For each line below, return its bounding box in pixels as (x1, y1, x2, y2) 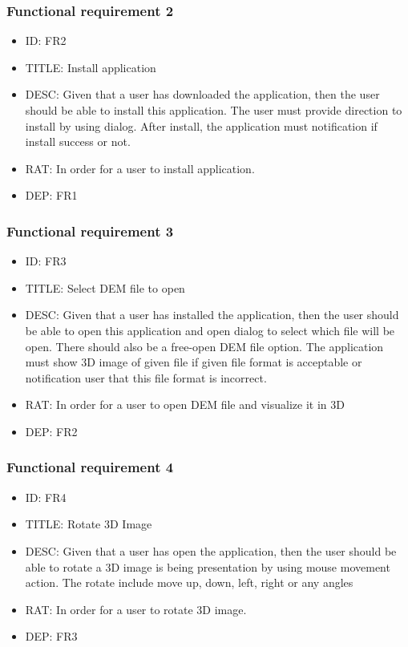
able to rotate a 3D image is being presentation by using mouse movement (25, 558, 390, 575)
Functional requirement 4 (6, 457, 174, 477)
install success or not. (25, 133, 131, 150)
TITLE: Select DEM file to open (25, 279, 185, 296)
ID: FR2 (25, 32, 67, 49)
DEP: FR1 (25, 187, 78, 204)
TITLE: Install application (25, 59, 156, 75)
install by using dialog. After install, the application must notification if (25, 117, 378, 134)
